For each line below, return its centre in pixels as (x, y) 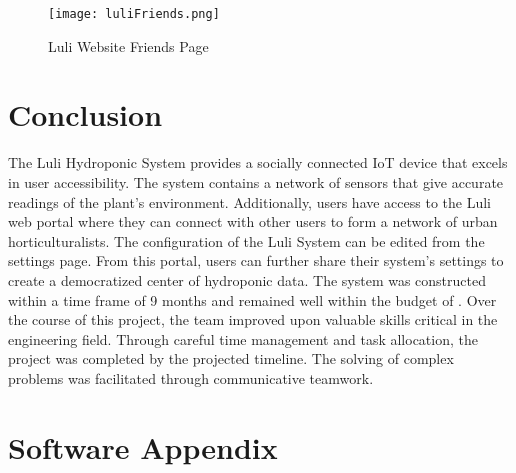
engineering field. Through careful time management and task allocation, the (243, 338)
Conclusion (85, 114)
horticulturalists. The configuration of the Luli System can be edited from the (246, 240)
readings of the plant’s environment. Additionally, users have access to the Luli (249, 201)
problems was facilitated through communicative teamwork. (191, 377)
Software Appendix (143, 446)
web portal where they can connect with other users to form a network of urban (253, 221)
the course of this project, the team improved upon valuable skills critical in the (253, 319)
